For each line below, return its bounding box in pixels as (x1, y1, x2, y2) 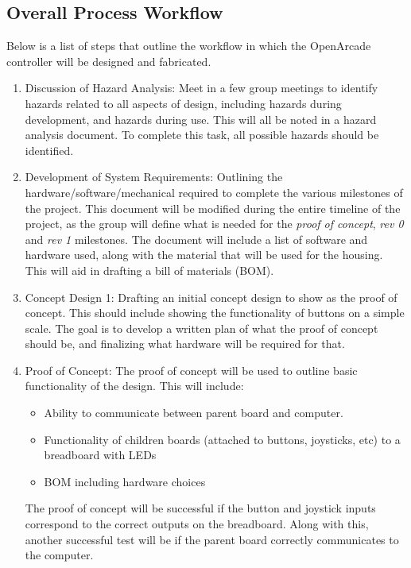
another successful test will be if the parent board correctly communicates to (25, 531, 399, 547)
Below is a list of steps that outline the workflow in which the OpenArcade (6, 37, 371, 54)
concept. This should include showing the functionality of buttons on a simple (25, 304, 405, 321)
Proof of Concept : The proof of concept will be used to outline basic (25, 361, 358, 378)
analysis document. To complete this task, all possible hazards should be (25, 126, 379, 143)
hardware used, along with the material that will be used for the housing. (25, 246, 383, 263)
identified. (25, 141, 74, 158)
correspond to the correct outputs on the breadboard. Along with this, (25, 516, 369, 532)
